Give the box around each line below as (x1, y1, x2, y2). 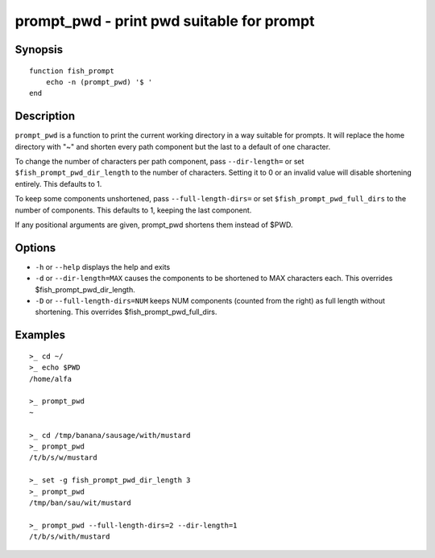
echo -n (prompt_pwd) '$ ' (45, 77, 153, 86)
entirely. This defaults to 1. (14, 179, 102, 188)
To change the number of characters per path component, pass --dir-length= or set (14, 157, 304, 167)
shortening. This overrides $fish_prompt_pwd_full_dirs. (35, 307, 217, 317)
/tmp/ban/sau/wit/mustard (29, 498, 132, 507)
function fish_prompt (29, 66, 114, 76)
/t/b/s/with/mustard (29, 532, 110, 541)
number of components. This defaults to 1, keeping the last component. (14, 205, 252, 215)
